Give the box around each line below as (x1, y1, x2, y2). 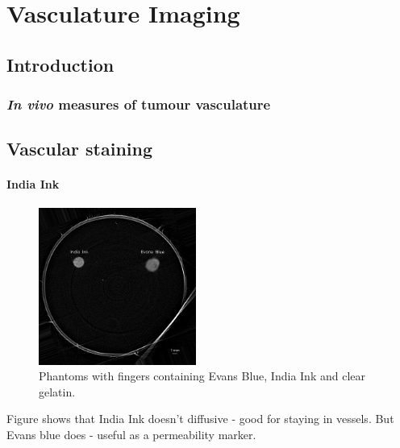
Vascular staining (6, 136, 153, 161)
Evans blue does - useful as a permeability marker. (6, 425, 256, 442)
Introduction (6, 52, 115, 77)
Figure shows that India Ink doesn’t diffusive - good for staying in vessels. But (6, 410, 394, 427)
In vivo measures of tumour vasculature (6, 94, 271, 114)
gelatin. (39, 383, 76, 400)
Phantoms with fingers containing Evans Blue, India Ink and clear (39, 367, 365, 384)
